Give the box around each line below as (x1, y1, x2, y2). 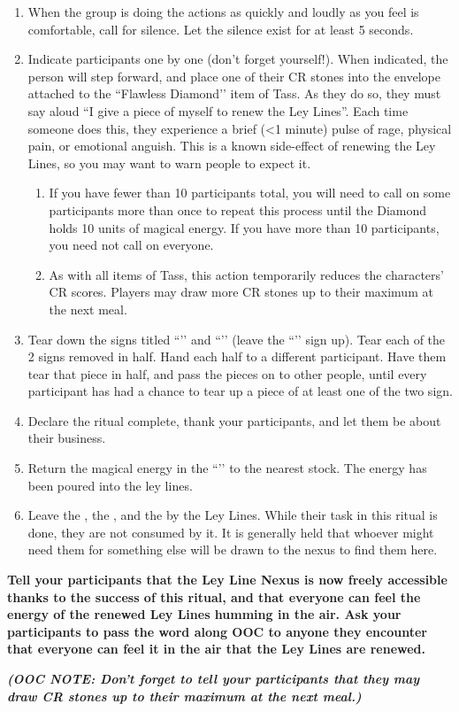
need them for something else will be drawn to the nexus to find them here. (27, 540, 438, 559)
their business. (27, 429, 106, 447)
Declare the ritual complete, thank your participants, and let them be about (27, 411, 441, 430)
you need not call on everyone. (49, 236, 214, 254)
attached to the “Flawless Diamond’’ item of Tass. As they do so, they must (27, 84, 441, 103)
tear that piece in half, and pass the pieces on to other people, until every (27, 364, 427, 383)
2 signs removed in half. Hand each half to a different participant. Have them (27, 347, 447, 366)
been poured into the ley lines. (27, 476, 193, 494)
